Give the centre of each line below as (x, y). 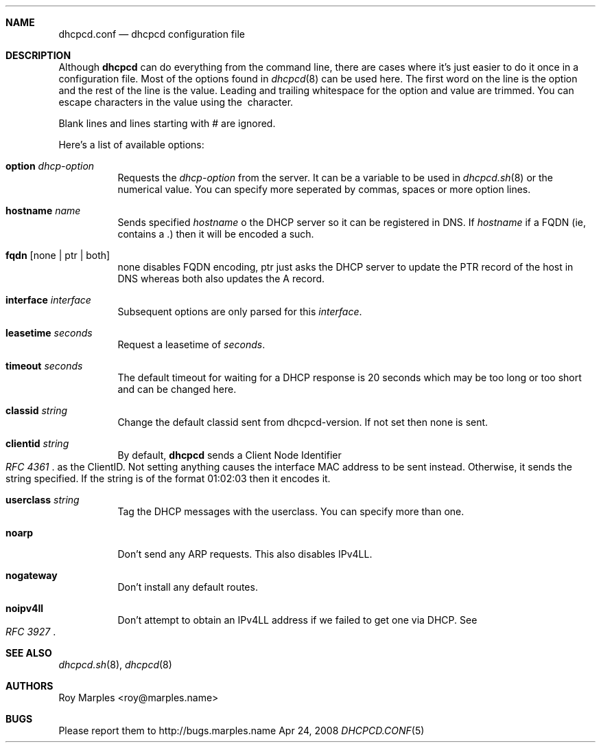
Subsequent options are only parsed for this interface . (240, 311)
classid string (37, 410)
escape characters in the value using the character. (176, 102)
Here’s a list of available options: (131, 145)
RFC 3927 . (31, 632)
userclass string (43, 500)
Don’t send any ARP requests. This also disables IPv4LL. (245, 554)
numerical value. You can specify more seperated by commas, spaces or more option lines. (324, 189)
